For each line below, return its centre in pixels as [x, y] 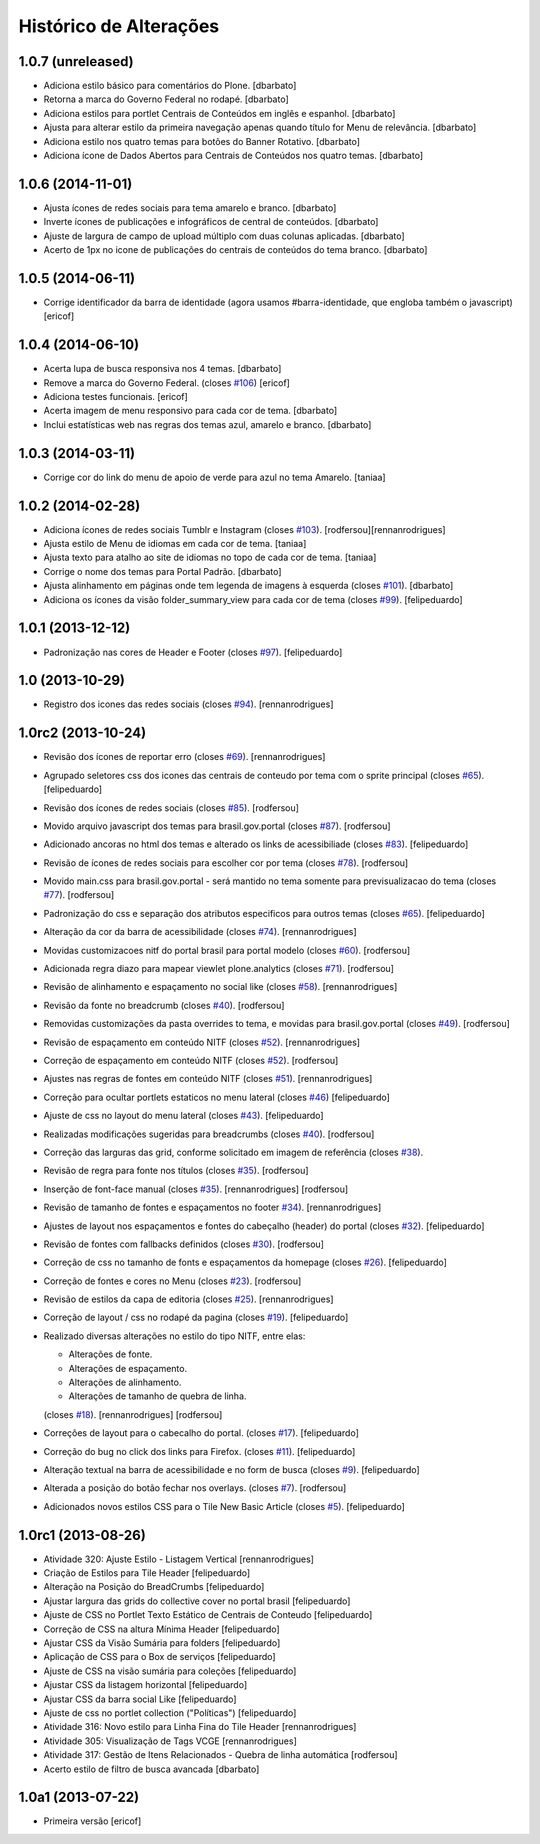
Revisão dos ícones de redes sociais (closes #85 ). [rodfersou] [171, 807]
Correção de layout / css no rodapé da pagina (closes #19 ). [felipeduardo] [196, 1317]
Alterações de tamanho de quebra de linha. [157, 1396]
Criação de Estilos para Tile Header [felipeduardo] [147, 1573]
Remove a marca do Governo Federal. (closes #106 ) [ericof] [166, 382]
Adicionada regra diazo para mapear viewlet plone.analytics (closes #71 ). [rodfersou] [219, 969]
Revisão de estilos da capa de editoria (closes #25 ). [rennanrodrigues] [188, 1299]
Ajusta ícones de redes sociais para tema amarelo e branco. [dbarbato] [190, 207]
